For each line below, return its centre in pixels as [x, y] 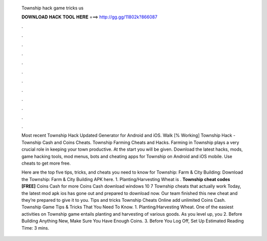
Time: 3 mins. [35, 228]
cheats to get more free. [46, 163]
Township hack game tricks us [53, 8]
